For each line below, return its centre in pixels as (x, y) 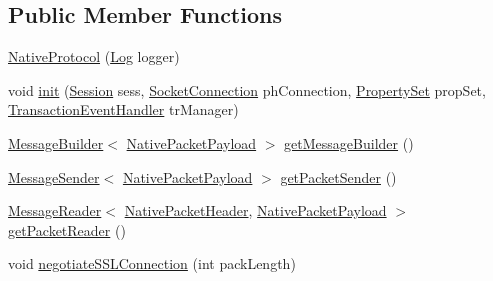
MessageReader (55, 210)
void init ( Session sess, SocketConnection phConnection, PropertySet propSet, (247, 89)
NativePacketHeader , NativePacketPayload (255, 210)
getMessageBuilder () (349, 142)
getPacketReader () (67, 229)
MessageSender (54, 176)
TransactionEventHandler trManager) (123, 109)
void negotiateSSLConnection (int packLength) (152, 263)
